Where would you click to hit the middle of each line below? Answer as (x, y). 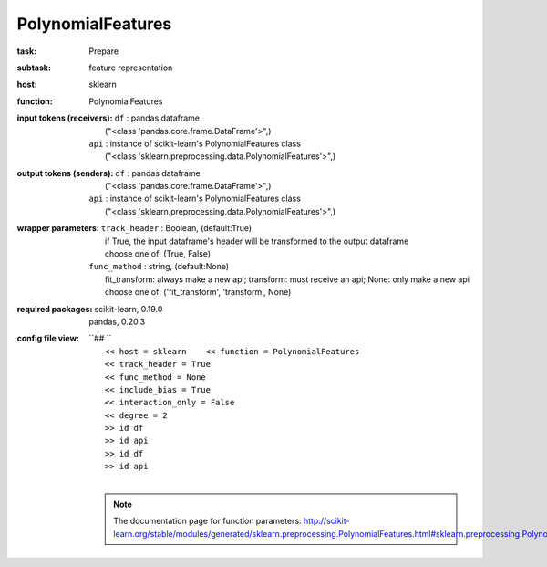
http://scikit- (326, 521)
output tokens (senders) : (65, 173)
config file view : (48, 339)
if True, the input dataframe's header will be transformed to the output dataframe (257, 241)
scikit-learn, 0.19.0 (129, 309)
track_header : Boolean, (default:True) (176, 228)
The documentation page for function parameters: (207, 521)
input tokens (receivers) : (65, 118)
